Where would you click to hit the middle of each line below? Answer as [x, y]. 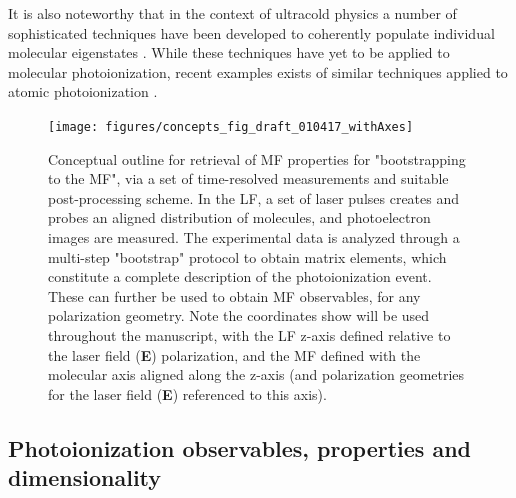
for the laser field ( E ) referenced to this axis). [187, 393]
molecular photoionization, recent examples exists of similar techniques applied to [258, 71]
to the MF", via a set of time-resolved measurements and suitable [248, 178]
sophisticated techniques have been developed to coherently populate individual [251, 32]
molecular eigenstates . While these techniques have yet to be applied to [229, 52]
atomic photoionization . [83, 91]
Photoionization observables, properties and [239, 447]
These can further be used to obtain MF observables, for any [234, 295]
